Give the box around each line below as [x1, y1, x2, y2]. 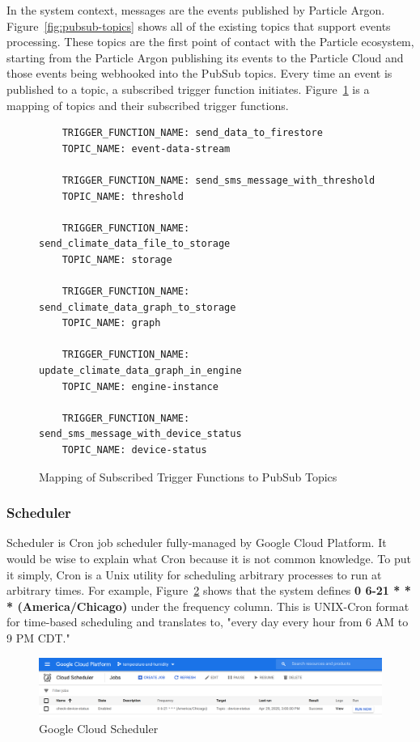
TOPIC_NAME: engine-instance [62, 380, 218, 392]
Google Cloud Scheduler [39, 720, 159, 737]
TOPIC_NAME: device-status [62, 444, 207, 456]
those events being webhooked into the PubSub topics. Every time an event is [6, 65, 392, 82]
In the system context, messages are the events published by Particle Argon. [6, 2, 385, 18]
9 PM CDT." [6, 630, 70, 646]
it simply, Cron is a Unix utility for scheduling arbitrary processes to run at [6, 566, 382, 583]
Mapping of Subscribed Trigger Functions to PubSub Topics [39, 468, 337, 485]
